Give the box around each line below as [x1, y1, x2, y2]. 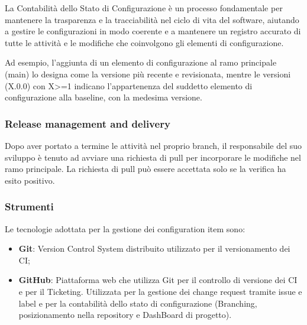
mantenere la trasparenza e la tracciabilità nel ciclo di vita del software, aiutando [5, 13, 299, 25]
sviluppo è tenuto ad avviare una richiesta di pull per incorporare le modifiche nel [5, 151, 301, 163]
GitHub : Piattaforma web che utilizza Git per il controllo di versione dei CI [18, 274, 298, 286]
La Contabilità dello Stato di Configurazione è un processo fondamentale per [5, 2, 283, 14]
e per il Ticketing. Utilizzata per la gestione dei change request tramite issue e [18, 285, 302, 297]
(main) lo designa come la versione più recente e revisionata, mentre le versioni [5, 67, 291, 80]
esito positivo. [5, 174, 55, 186]
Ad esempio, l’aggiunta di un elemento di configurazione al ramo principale [5, 56, 277, 69]
